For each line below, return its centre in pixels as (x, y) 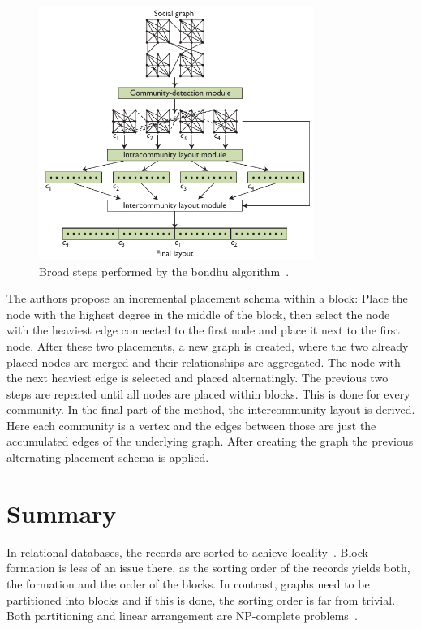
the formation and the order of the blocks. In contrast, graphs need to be (188, 583)
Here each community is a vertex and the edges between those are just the (191, 425)
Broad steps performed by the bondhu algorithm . (164, 271)
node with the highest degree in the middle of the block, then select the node (198, 314)
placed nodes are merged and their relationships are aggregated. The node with (204, 362)
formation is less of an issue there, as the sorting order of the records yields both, (208, 568)
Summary (62, 513)
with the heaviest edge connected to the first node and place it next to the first (203, 330)
